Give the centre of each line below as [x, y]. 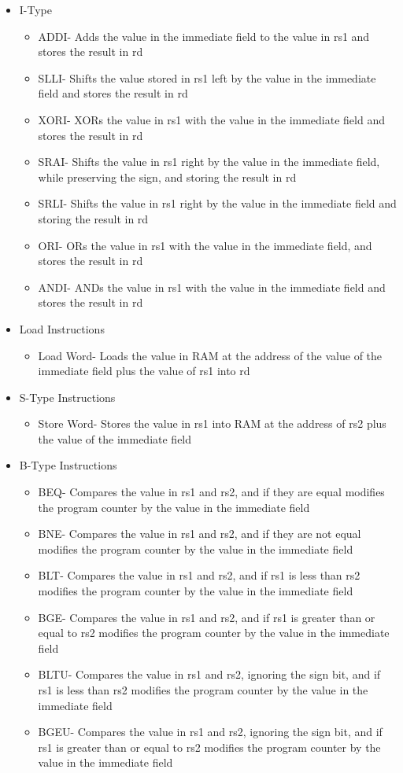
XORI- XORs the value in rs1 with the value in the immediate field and [211, 119]
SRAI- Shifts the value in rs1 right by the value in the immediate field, [209, 162]
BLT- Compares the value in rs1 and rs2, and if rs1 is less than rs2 [199, 575]
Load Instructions [62, 328]
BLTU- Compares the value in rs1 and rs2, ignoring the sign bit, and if [209, 674]
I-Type [36, 9]
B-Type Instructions [68, 465]
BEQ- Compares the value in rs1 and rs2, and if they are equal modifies [211, 492]
